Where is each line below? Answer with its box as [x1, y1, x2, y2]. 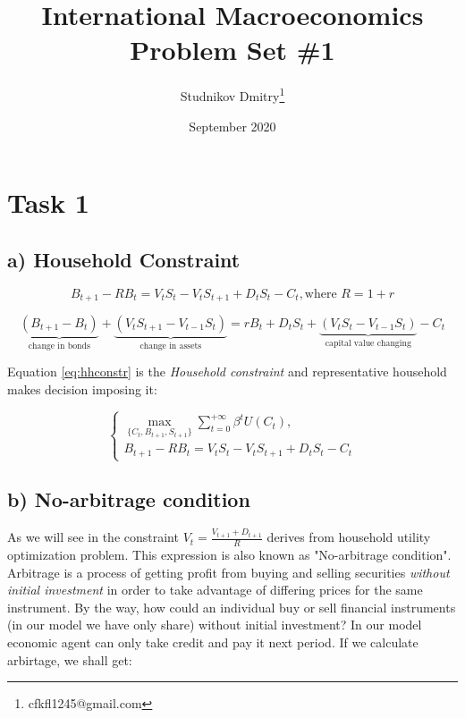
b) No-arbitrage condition [7, 486, 250, 513]
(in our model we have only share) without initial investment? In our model [7, 615, 422, 634]
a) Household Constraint [7, 245, 241, 273]
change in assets [139, 341, 202, 351]
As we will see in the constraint [7, 528, 179, 546]
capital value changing [325, 338, 411, 348]
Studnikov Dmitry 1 [180, 84, 285, 105]
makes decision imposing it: [7, 380, 157, 399]
